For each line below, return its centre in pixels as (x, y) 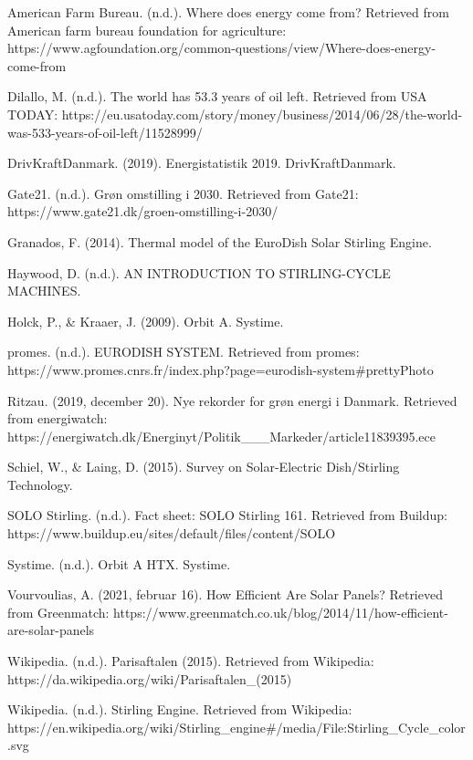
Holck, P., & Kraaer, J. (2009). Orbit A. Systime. (146, 321)
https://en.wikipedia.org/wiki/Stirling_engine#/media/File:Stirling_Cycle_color (236, 727)
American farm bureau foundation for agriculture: (147, 30)
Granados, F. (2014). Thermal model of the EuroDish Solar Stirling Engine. (220, 241)
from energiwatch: (58, 418)
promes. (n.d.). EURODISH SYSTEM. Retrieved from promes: (184, 352)
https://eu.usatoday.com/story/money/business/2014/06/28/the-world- (262, 114)
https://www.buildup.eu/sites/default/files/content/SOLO (172, 533)
